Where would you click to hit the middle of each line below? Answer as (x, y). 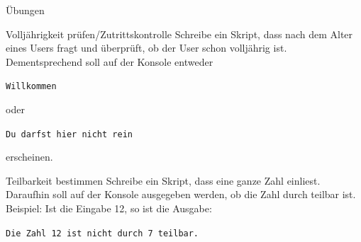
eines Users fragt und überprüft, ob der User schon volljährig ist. (146, 48)
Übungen (25, 10)
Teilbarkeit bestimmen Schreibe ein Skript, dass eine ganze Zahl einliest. (163, 180)
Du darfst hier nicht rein (69, 134)
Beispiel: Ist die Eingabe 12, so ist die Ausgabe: (109, 208)
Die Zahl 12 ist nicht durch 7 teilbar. (102, 233)
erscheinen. (29, 157)
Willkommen (31, 87)
